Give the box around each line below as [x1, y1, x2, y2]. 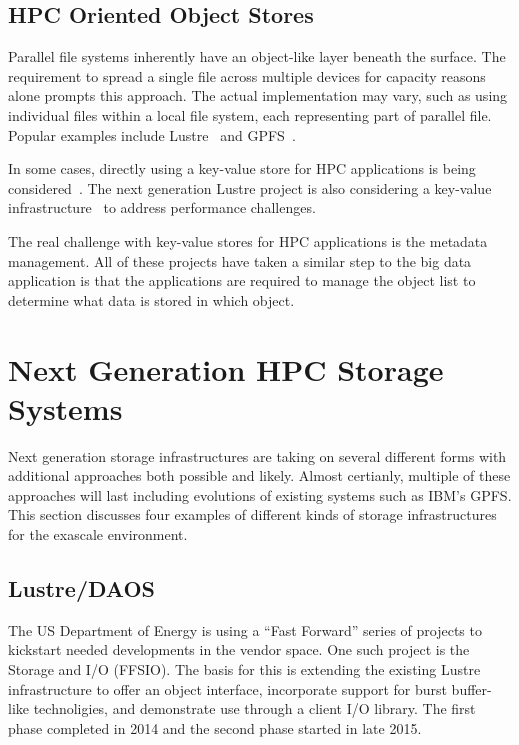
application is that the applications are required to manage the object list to [8, 270, 476, 291]
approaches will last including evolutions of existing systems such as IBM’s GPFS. [8, 484, 512, 505]
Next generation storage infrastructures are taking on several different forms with [8, 445, 507, 466]
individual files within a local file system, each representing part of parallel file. [8, 104, 492, 125]
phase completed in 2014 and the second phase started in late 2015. [8, 717, 422, 738]
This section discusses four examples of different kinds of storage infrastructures [8, 504, 497, 525]
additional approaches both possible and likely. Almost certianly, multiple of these [8, 465, 511, 486]
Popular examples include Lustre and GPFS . [8, 124, 296, 145]
